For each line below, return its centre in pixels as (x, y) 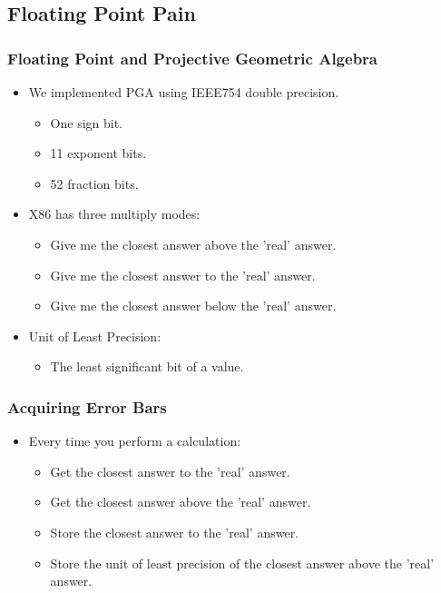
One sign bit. (87, 122)
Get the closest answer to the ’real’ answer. (170, 471)
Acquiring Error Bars (87, 406)
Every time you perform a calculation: (135, 441)
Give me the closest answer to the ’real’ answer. (183, 275)
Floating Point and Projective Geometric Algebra (192, 58)
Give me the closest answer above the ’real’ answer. (193, 244)
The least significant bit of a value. (147, 366)
